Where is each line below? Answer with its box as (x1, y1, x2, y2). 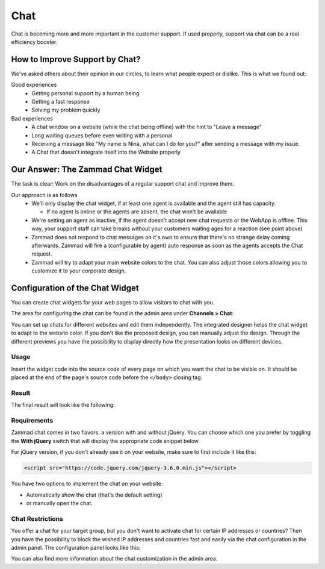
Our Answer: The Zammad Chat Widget (11, 165, 162, 175)
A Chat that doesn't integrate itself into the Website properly (31, 148, 181, 156)
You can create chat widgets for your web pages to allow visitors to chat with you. (11, 299, 215, 306)
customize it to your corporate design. (31, 267, 126, 274)
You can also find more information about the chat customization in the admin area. (11, 555, 218, 562)
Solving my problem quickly (31, 106, 101, 114)
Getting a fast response (31, 98, 90, 105)
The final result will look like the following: (11, 401, 115, 409)
